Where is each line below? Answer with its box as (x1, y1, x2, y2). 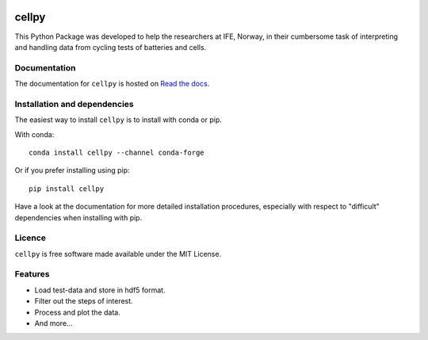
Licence (14, 232, 47, 243)
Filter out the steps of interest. (34, 296, 134, 306)
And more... (34, 318, 73, 328)
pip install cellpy (29, 184, 105, 193)
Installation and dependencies (14, 98, 134, 109)
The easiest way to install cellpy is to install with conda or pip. (14, 115, 222, 124)
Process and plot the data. (34, 308, 120, 317)
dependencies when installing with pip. (14, 212, 143, 222)
